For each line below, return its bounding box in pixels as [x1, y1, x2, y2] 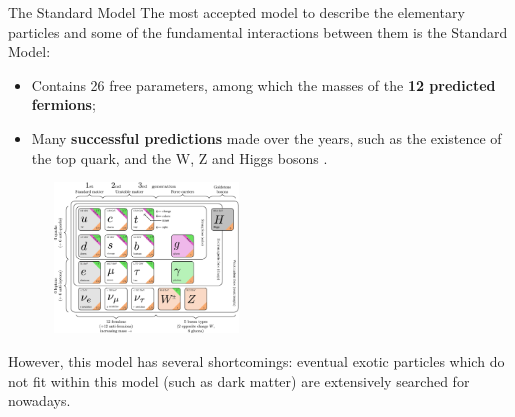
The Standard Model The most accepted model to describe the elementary [8, 2, 465, 22]
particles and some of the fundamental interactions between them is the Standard [8, 21, 508, 42]
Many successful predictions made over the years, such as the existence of [31, 127, 502, 148]
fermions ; [31, 94, 96, 115]
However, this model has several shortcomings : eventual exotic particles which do [8, 350, 505, 371]
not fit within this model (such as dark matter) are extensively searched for [8, 370, 470, 391]
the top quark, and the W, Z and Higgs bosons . [31, 147, 328, 168]
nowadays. [8, 390, 71, 411]
